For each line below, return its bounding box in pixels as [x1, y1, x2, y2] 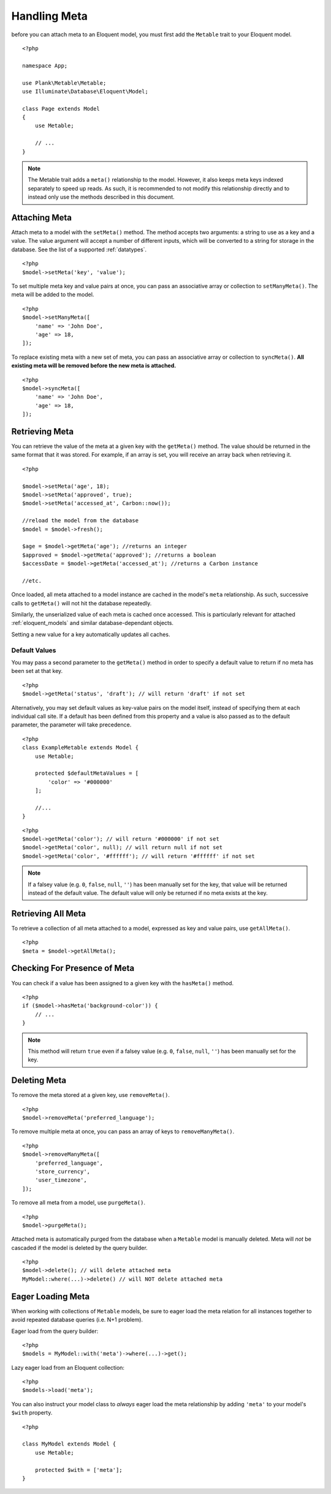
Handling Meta [11, 9, 88, 23]
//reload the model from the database [22, 517, 139, 524]
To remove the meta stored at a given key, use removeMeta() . [11, 1091, 170, 1099]
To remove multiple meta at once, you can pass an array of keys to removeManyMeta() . [11, 1128, 235, 1135]
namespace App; [22, 62, 68, 69]
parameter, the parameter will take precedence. [11, 721, 132, 728]
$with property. [11, 1409, 53, 1417]
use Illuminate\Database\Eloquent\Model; [22, 88, 148, 95]
